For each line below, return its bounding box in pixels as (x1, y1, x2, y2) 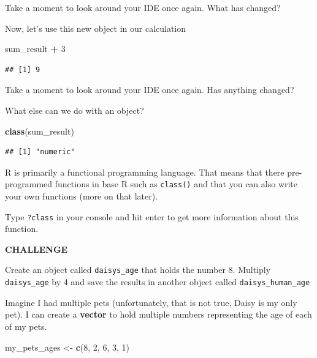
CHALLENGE (5, 242, 68, 255)
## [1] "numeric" (5, 147, 75, 157)
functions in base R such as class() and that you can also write (55, 177, 298, 190)
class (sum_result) (5, 124, 74, 137)
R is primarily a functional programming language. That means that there (5, 165, 285, 178)
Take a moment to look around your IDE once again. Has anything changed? (5, 83, 294, 96)
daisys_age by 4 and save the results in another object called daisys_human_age (5, 275, 310, 288)
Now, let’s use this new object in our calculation (5, 21, 186, 34)
